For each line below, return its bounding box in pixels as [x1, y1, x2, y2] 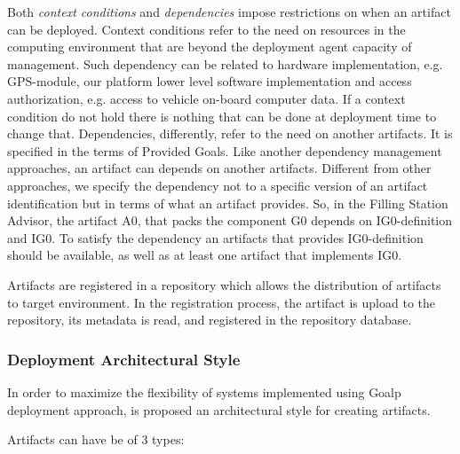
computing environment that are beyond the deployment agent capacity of [7, 37, 412, 56]
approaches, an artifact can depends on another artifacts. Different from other [7, 159, 432, 177]
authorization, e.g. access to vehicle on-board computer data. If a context [7, 89, 406, 107]
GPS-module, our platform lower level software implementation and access [7, 72, 412, 90]
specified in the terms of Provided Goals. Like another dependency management [7, 141, 442, 160]
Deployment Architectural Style [7, 348, 241, 370]
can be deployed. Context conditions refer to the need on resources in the [7, 20, 406, 38]
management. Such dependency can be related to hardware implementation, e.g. [7, 54, 443, 73]
